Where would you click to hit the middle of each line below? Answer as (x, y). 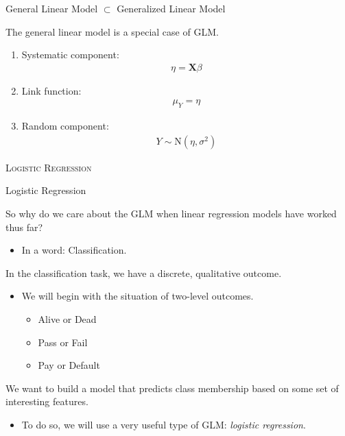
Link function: (51, 90)
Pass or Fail (63, 342)
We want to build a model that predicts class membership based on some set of (172, 388)
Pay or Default (69, 365)
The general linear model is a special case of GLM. (112, 31)
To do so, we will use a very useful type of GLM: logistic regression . (164, 424)
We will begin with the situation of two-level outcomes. (138, 296)
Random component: (65, 126)
